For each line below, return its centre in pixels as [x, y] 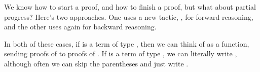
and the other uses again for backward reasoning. [80, 27]
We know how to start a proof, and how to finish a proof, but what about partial [130, 7]
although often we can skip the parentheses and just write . [96, 63]
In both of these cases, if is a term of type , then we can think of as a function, [127, 43]
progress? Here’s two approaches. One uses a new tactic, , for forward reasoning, [129, 16]
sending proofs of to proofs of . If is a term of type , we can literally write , [121, 53]
